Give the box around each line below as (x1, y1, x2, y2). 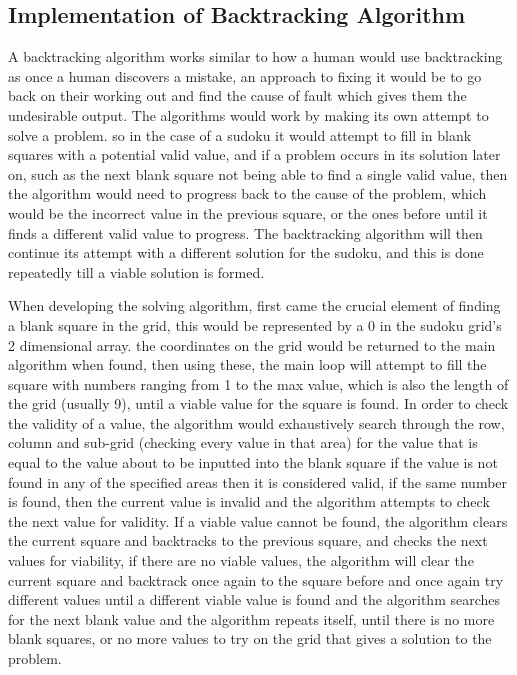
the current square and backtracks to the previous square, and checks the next (8, 530, 488, 551)
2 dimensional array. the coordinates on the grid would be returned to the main (8, 334, 496, 355)
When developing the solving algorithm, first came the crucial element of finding (8, 295, 501, 316)
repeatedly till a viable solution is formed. (8, 261, 265, 282)
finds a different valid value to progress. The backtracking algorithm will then (8, 222, 483, 243)
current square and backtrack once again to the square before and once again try (8, 569, 504, 590)
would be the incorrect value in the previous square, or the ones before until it (8, 202, 488, 223)
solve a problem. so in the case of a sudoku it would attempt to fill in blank (8, 124, 472, 145)
